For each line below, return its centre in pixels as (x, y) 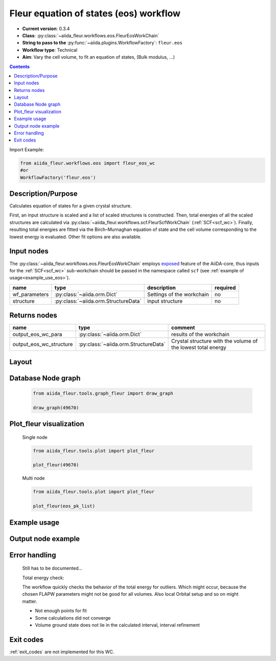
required (225, 288)
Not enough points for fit (61, 611)
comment (183, 328)
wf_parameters (31, 294)
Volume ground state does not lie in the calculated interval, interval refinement (118, 625)
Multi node (33, 478)
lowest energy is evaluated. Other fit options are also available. (75, 237)
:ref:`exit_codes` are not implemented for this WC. (62, 652)
